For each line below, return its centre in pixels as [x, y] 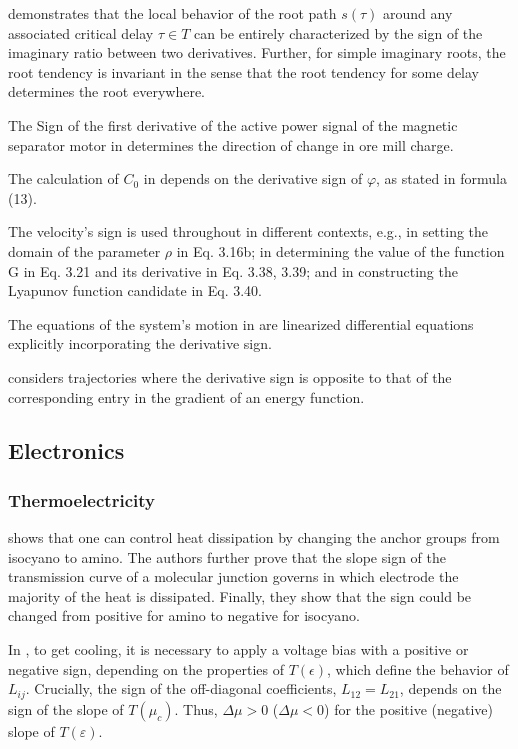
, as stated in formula [441, 178]
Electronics [66, 450]
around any [418, 13]
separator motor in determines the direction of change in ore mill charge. [231, 144]
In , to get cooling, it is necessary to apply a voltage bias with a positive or [238, 649]
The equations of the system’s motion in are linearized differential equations [241, 323]
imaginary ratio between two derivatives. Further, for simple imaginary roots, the [257, 52]
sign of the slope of [66, 708]
